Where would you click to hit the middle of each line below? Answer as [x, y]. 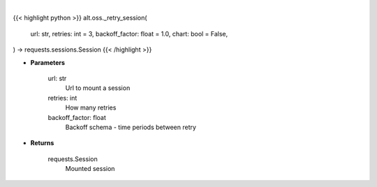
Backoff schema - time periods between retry [131, 127]
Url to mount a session [98, 88]
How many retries [91, 107]
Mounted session [90, 169]
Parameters [48, 62]
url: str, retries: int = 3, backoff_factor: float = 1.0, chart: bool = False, [129, 33]
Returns [42, 143]
